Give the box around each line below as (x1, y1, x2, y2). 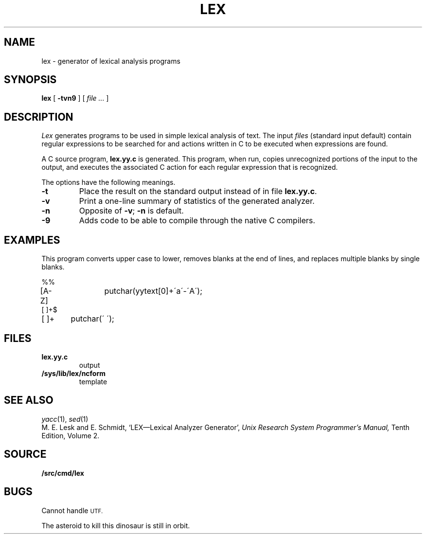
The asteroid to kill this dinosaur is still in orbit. (41, 521, 190, 530)
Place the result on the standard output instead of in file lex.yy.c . (79, 186, 317, 197)
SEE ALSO (4, 394, 53, 407)
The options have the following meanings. (41, 178, 176, 187)
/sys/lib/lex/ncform (41, 369, 106, 377)
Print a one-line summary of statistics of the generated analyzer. (79, 196, 315, 206)
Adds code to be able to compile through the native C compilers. (79, 215, 316, 226)
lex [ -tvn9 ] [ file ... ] (41, 94, 109, 103)
